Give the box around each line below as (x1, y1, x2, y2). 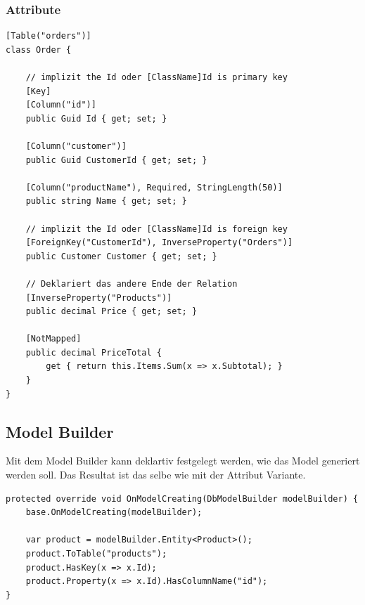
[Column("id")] (25, 100, 96, 110)
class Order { (6, 44, 72, 55)
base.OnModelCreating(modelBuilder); (25, 507, 203, 518)
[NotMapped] (25, 334, 82, 344)
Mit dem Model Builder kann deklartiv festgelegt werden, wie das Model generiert (6, 453, 360, 468)
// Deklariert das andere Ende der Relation (25, 278, 238, 289)
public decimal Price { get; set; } (25, 306, 198, 317)
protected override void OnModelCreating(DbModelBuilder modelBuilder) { (6, 493, 359, 504)
